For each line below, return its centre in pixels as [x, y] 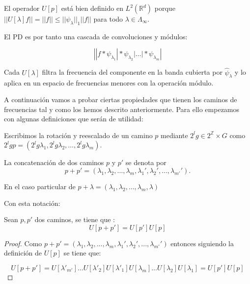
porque [165, 8]
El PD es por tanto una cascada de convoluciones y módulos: [96, 36]
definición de [23, 253]
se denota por [146, 162]
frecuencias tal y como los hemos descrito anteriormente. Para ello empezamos [122, 109]
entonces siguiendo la [202, 243]
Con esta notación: [32, 203]
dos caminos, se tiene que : [75, 219]
